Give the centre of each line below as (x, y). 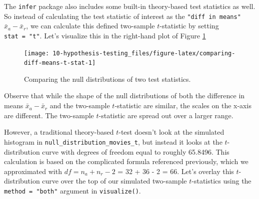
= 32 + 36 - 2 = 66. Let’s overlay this (176, 171)
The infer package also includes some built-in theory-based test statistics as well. (130, 6)
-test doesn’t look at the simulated (171, 132)
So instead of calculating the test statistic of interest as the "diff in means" (122, 16)
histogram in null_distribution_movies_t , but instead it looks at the (113, 141)
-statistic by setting (189, 26)
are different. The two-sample (49, 115)
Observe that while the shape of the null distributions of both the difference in (124, 96)
